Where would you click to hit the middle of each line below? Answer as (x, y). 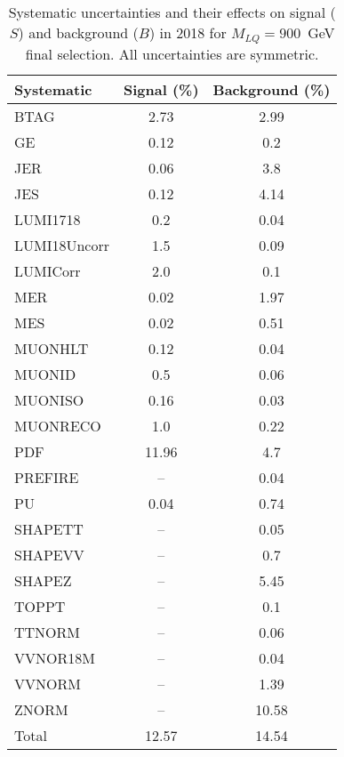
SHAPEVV (49, 554)
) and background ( (78, 32)
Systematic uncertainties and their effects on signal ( (172, 12)
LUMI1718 (48, 219)
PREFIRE (47, 477)
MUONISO (49, 399)
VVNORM (48, 683)
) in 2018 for (188, 32)
